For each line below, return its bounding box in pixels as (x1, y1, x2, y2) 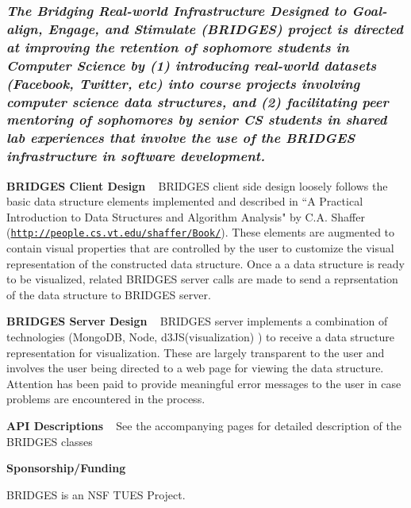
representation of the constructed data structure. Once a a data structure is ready (6, 255, 405, 271)
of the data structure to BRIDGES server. (6, 286, 211, 302)
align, (6, 18, 43, 38)
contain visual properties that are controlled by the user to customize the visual (6, 240, 394, 256)
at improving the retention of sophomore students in (6, 37, 349, 56)
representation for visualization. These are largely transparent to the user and (6, 344, 385, 360)
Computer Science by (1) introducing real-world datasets (6, 55, 377, 75)
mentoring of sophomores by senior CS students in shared (6, 110, 387, 129)
